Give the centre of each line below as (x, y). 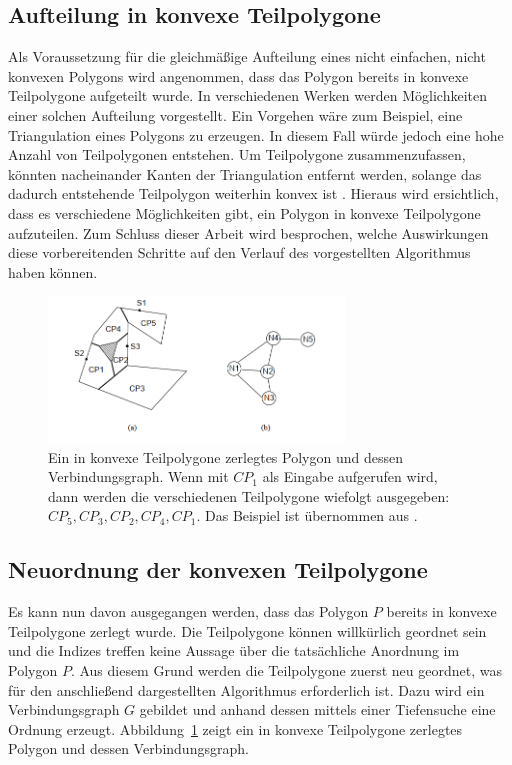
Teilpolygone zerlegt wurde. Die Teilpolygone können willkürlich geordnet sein (247, 630)
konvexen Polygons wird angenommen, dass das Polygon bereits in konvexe (238, 75)
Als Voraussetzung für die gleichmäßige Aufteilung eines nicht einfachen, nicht (247, 56)
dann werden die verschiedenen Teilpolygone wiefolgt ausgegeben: (249, 495)
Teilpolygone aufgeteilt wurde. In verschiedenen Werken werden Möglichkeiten (247, 95)
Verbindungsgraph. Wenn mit (138, 476)
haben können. (53, 271)
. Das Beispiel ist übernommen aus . (307, 515)
